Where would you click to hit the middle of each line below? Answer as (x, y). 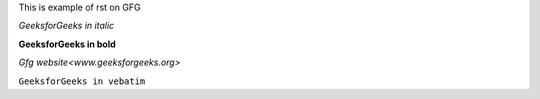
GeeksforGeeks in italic (66, 26)
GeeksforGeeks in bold (67, 44)
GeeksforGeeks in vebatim (82, 81)
